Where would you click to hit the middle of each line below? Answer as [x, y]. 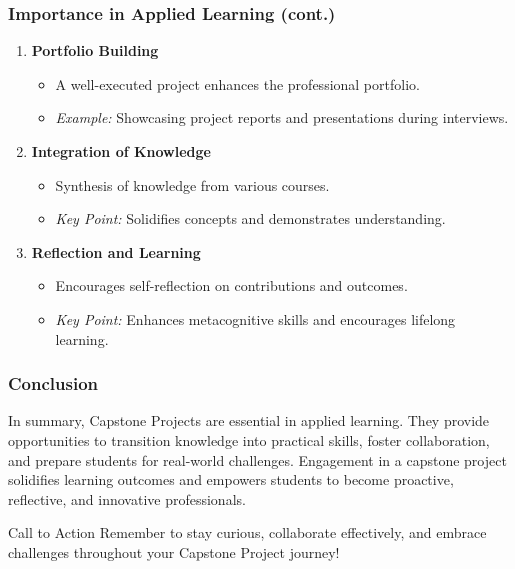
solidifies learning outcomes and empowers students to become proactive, [231, 479]
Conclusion [53, 383]
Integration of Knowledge [121, 151]
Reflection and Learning [116, 251]
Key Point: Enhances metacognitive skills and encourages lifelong [255, 318]
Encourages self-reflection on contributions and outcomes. [231, 285]
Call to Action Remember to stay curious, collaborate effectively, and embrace [247, 532]
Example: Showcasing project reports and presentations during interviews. [282, 117]
